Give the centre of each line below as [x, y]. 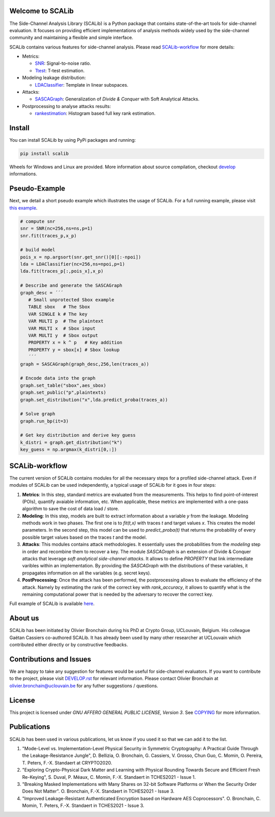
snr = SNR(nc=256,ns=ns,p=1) [57, 229]
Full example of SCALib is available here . [52, 603]
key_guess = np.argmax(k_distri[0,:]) [68, 450]
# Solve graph [38, 414]
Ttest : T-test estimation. [60, 70]
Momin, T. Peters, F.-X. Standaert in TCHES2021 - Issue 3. [83, 806]
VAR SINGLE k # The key [58, 314]
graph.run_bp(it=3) [44, 421]
